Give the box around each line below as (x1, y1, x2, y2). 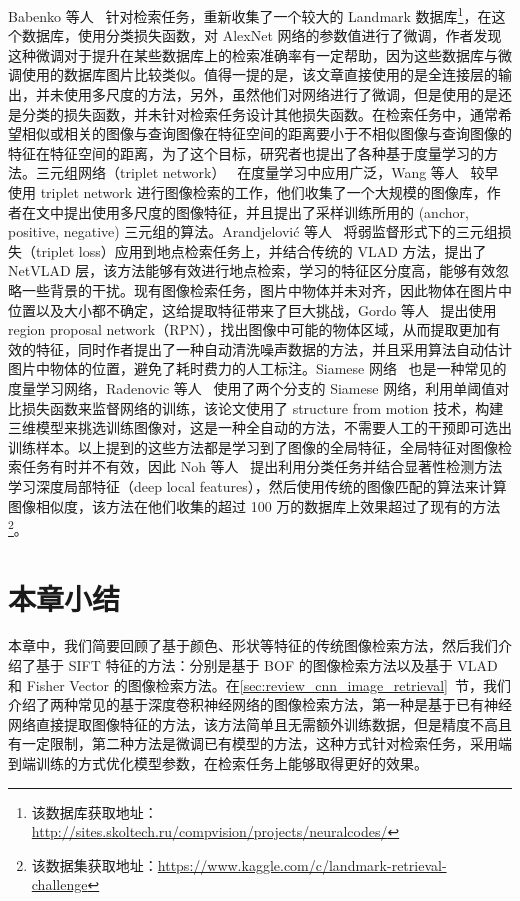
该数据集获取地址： (31, 854, 158, 875)
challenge (31, 874, 88, 895)
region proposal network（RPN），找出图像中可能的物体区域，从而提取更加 (8, 319, 487, 340)
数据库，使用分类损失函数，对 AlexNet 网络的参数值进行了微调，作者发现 (21, 25, 502, 46)
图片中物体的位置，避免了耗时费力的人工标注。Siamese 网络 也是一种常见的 (8, 358, 507, 379)
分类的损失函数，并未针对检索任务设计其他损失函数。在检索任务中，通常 (21, 103, 498, 124)
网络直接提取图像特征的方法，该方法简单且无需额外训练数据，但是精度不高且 (8, 713, 512, 734)
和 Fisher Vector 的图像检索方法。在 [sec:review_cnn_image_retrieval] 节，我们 (8, 674, 511, 695)
